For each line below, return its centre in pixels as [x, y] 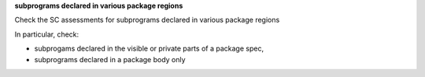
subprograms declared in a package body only [110, 59]
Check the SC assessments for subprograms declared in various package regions [147, 20]
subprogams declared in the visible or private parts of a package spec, [149, 49]
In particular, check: [47, 34]
